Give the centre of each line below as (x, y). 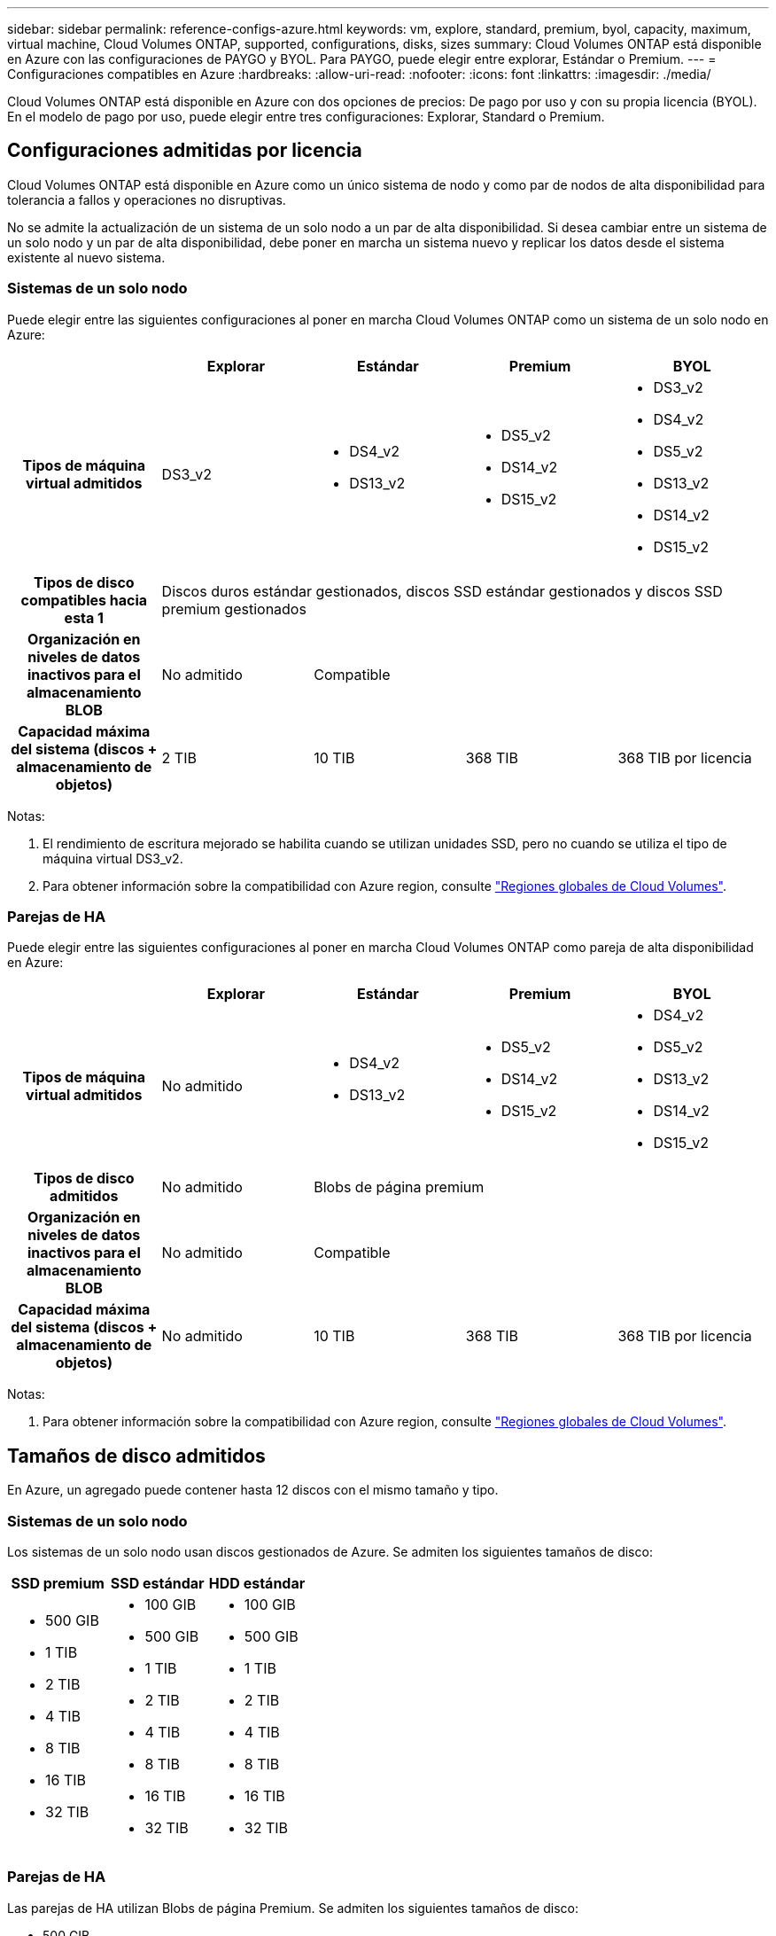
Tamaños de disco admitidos (136, 1456)
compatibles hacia (84, 600)
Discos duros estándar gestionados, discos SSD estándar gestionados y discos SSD (442, 591)
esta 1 (84, 617)
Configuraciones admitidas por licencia (185, 151)
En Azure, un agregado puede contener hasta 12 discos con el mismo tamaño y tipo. (253, 1490)
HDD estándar (257, 1583)
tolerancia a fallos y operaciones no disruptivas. (147, 199)
